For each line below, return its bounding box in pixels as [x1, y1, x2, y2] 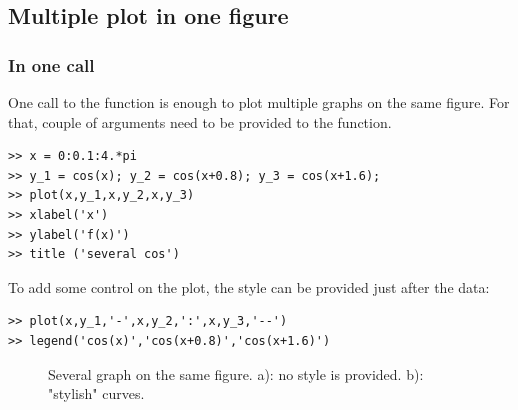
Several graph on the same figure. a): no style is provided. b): [48, 363, 424, 384]
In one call [8, 52, 95, 77]
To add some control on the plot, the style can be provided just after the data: [8, 276, 490, 297]
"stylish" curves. [48, 383, 145, 404]
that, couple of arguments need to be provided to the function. [8, 111, 392, 132]
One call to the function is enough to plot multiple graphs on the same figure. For [8, 92, 510, 112]
